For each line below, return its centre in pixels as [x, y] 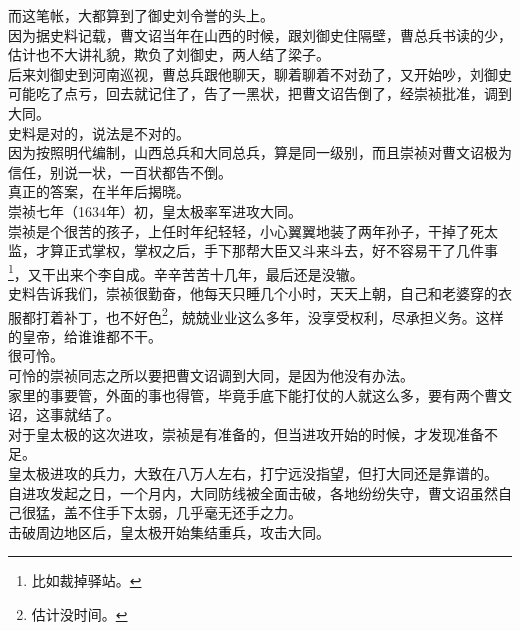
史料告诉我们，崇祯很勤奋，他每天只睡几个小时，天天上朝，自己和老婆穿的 [253, 292]
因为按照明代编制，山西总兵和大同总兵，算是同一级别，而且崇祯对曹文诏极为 [260, 152]
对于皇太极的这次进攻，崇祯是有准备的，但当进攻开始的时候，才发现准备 [246, 433]
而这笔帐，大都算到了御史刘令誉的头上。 [141, 15]
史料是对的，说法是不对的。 [99, 132]
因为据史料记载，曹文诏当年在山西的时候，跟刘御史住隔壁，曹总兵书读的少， [260, 34]
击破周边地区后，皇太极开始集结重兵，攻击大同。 [169, 531]
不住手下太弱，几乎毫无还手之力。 [189, 512]
